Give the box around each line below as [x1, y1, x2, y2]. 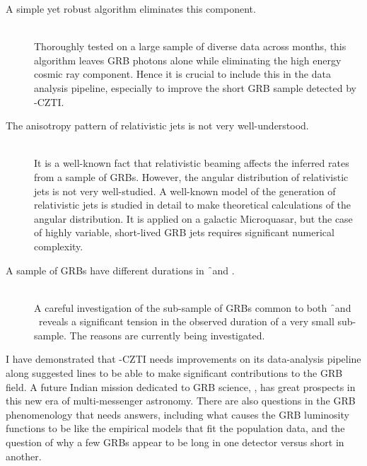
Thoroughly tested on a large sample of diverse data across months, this [34, 39, 346, 54]
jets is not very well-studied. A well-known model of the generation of [34, 183, 336, 198]
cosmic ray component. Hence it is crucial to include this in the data [34, 66, 331, 81]
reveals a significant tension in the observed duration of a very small [38, 314, 334, 329]
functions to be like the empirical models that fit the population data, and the [6, 421, 345, 436]
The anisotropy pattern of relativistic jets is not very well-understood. [6, 118, 309, 133]
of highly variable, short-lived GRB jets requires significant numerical [34, 225, 334, 240]
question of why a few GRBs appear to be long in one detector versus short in [6, 435, 344, 450]
